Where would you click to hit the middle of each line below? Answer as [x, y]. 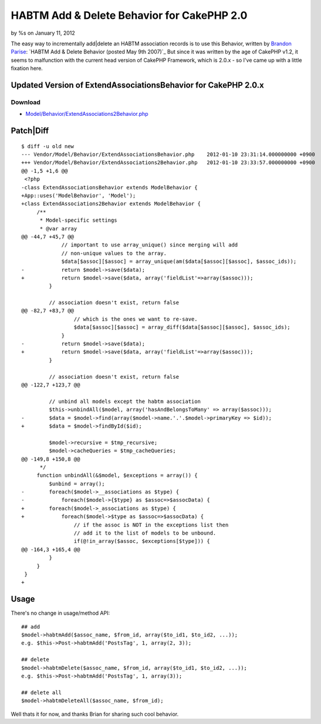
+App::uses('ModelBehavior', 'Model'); [79, 196]
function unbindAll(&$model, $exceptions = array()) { [117, 476]
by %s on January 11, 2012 [43, 33]
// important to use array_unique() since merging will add [150, 245]
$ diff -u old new [48, 146]
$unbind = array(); [77, 483]
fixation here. [27, 68]
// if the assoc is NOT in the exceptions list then [151, 525]
